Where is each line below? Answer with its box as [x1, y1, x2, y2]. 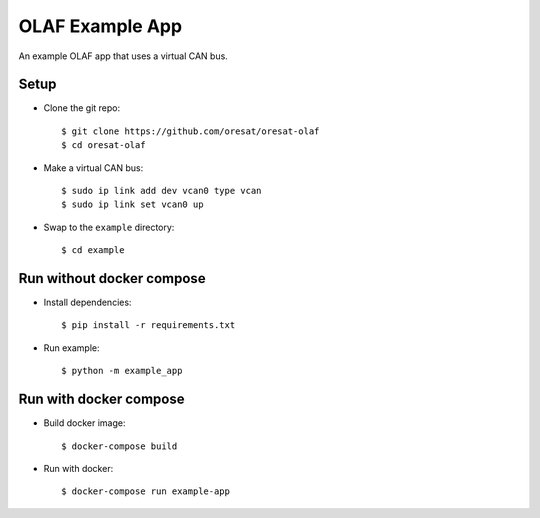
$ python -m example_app [61, 365, 183, 377]
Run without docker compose [18, 270, 206, 287]
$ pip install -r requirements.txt [61, 320, 236, 331]
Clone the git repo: [43, 102, 121, 114]
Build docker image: [43, 417, 126, 429]
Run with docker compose [18, 391, 185, 408]
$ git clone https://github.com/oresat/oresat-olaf [61, 125, 320, 137]
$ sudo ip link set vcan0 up [61, 199, 204, 210]
